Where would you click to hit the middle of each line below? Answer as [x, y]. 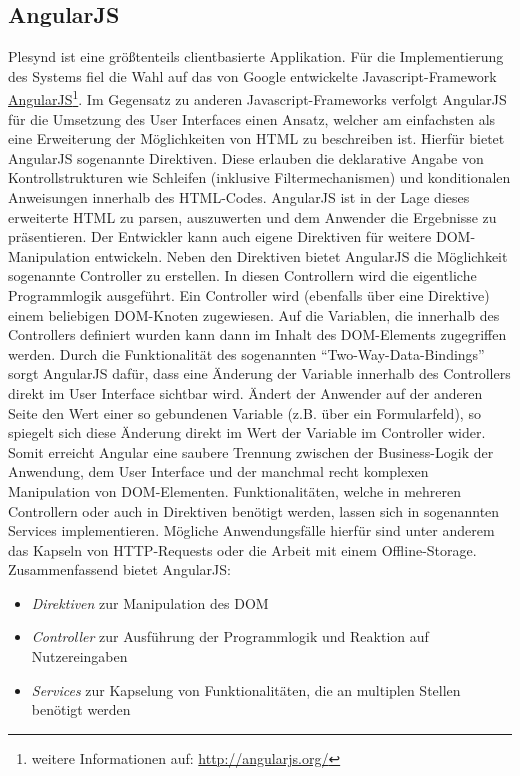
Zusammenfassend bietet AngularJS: [119, 569]
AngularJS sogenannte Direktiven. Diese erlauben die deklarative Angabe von [246, 157]
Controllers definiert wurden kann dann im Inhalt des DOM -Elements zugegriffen [257, 334]
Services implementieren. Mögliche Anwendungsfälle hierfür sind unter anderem [251, 530]
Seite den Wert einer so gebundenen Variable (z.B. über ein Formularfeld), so [244, 412]
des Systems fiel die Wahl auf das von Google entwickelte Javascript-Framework [252, 75]
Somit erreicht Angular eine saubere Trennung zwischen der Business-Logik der [251, 451]
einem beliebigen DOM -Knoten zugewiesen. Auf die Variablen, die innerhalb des [254, 314]
